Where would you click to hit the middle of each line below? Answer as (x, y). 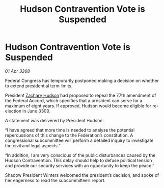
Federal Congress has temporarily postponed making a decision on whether (82, 81)
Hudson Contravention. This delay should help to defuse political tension (79, 160)
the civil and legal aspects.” (33, 145)
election (13, 111)
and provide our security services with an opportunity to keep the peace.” (80, 165)
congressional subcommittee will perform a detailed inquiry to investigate (79, 140)
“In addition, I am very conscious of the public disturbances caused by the (80, 155)
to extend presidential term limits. (39, 86)
